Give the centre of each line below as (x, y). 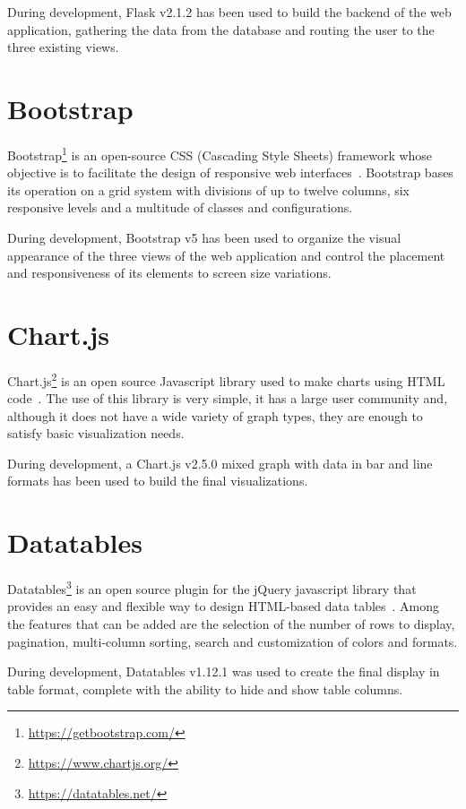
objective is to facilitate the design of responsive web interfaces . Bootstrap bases (230, 172)
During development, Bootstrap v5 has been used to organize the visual (204, 237)
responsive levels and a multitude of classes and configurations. (180, 207)
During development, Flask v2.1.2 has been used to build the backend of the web (229, 12)
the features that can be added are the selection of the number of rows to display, (231, 624)
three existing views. (63, 47)
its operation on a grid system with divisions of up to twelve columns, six (208, 189)
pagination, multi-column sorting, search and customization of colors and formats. (233, 641)
